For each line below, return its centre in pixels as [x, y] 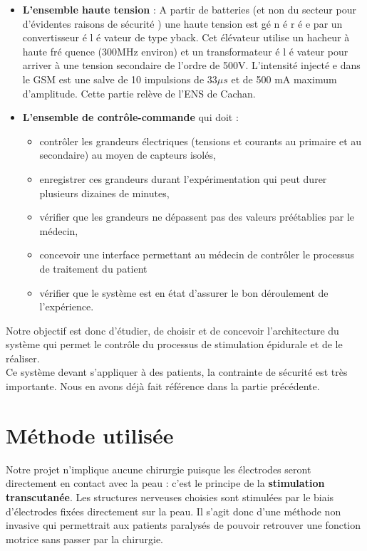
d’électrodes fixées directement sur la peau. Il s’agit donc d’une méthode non [174, 511]
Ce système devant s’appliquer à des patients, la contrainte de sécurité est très [177, 372]
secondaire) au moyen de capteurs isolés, [128, 155]
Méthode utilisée [90, 435]
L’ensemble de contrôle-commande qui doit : [130, 117]
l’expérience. [67, 306]
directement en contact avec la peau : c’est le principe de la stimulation [165, 483]
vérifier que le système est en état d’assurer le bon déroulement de [184, 292]
